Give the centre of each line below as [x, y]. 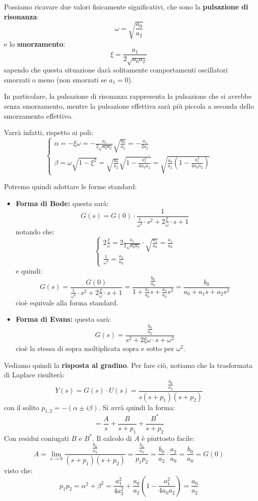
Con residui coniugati [36, 438]
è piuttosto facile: [168, 438]
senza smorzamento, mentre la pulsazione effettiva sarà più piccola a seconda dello [129, 106]
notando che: [35, 231]
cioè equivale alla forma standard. [67, 302]
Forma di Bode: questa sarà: [62, 203]
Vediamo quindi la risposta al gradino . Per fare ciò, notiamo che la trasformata [128, 365]
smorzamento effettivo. [38, 115]
